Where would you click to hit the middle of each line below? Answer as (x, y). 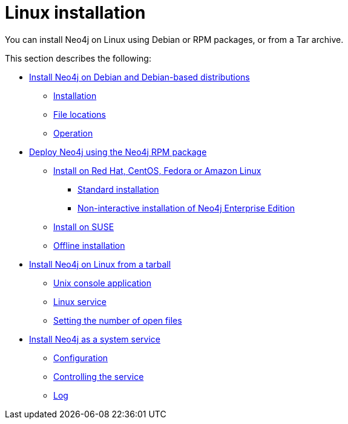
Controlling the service (99, 376)
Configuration (81, 358)
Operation (73, 133)
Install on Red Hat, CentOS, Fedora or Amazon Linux (157, 170)
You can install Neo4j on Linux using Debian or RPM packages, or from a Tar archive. (174, 39)
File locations (80, 114)
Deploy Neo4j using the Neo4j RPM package (118, 152)
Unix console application (103, 283)
